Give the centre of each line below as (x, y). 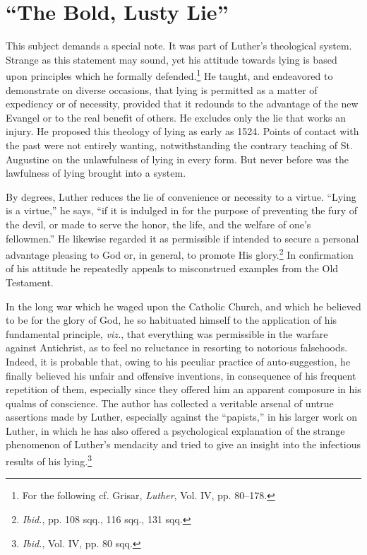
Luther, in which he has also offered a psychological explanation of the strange (175, 430)
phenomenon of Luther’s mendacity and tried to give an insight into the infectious (183, 444)
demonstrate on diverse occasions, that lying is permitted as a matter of (162, 89)
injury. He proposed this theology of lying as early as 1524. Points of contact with (182, 131)
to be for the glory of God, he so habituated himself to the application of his (172, 320)
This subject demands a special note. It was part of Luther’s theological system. (179, 46)
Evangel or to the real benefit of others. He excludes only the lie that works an (176, 117)
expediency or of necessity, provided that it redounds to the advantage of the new (182, 104)
